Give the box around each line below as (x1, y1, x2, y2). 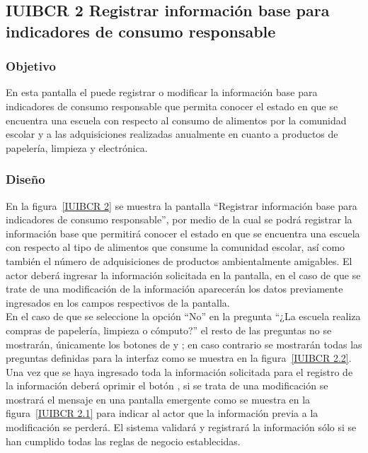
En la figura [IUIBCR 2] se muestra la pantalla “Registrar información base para (6, 198, 357, 213)
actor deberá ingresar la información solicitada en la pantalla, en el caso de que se (6, 267, 361, 282)
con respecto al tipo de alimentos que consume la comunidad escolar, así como (6, 240, 345, 254)
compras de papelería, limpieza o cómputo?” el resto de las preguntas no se (6, 322, 332, 337)
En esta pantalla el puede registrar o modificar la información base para (6, 85, 318, 100)
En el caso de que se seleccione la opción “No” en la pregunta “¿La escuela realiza (6, 309, 361, 324)
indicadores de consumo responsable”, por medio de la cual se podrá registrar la (6, 212, 352, 227)
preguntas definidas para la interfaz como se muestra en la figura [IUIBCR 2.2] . (6, 351, 352, 365)
